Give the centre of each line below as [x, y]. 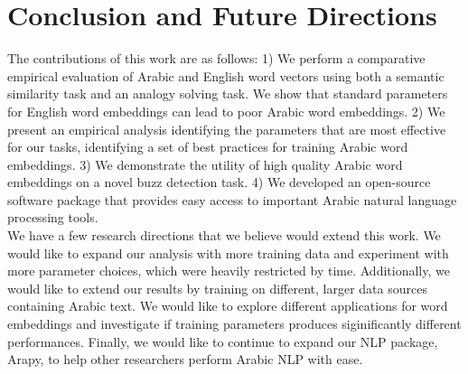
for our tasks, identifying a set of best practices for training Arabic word [208, 147]
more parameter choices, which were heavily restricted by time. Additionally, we [229, 271]
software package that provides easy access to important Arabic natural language [232, 199]
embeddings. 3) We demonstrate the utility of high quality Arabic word [205, 164]
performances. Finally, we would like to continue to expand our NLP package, [223, 341]
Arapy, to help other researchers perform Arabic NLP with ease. [185, 359]
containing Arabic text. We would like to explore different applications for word [228, 306]
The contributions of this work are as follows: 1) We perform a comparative [216, 58]
